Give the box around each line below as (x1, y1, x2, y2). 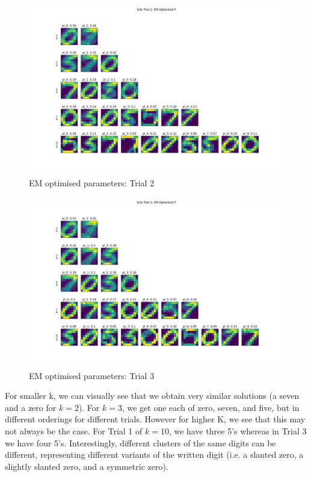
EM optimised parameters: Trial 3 (29, 369, 155, 381)
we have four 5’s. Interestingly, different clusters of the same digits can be (5, 436, 276, 449)
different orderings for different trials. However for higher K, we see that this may (5, 413, 306, 425)
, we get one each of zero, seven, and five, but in (122, 401, 300, 413)
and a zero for (5, 401, 57, 413)
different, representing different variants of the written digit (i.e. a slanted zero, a (5, 448, 304, 461)
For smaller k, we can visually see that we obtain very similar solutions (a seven (5, 389, 300, 402)
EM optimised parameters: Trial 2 (29, 176, 155, 189)
